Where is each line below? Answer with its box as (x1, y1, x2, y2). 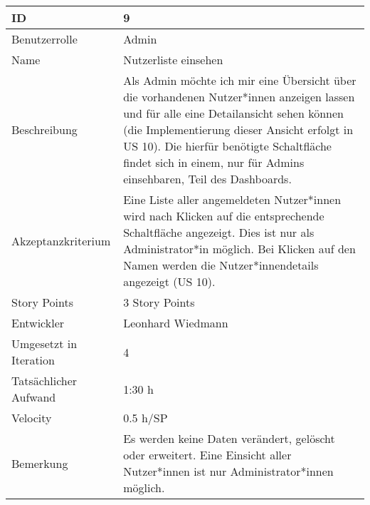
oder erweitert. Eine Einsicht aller (123, 447, 292, 463)
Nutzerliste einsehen (123, 51, 223, 68)
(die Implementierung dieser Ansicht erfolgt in (123, 121, 354, 138)
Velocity (11, 409, 52, 426)
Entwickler (11, 315, 65, 331)
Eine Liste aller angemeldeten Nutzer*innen (123, 191, 342, 208)
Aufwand (11, 389, 56, 405)
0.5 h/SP (123, 409, 168, 426)
